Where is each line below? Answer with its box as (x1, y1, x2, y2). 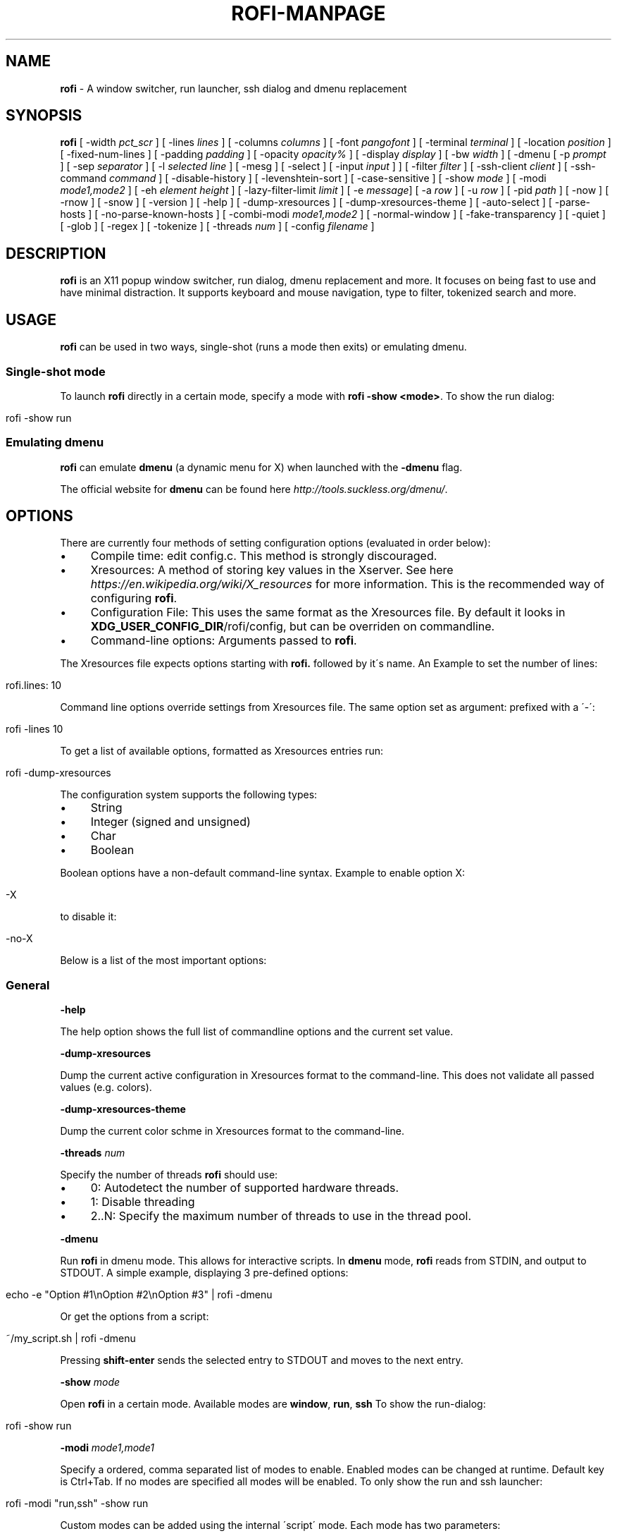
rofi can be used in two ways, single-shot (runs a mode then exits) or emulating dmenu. (60, 341, 467, 353)
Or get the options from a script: (60, 1310, 209, 1323)
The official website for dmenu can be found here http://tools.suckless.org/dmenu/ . (60, 482, 448, 495)
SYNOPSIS (6, 106, 82, 125)
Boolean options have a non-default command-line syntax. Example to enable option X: (60, 867, 466, 879)
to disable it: (60, 910, 117, 923)
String (90, 800, 123, 815)
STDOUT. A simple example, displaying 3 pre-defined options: (60, 1267, 349, 1279)
